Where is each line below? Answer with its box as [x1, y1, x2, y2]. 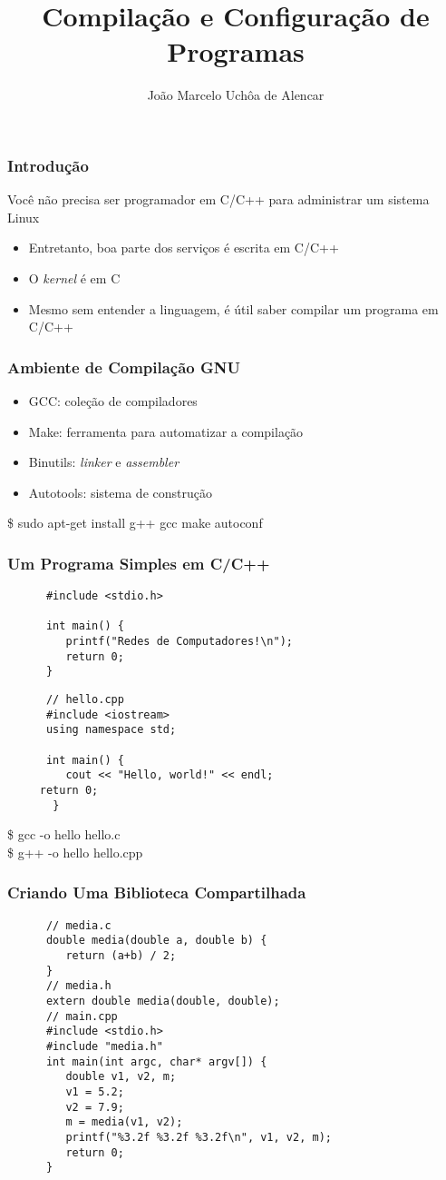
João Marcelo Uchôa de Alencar [147, 85, 325, 104]
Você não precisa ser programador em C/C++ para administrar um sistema [7, 190, 430, 209]
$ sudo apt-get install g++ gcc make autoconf [7, 513, 263, 532]
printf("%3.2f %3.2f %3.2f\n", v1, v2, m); [65, 1130, 332, 1144]
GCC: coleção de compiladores [28, 391, 198, 410]
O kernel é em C [28, 268, 121, 287]
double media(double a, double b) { [45, 934, 267, 947]
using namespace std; [45, 723, 177, 737]
